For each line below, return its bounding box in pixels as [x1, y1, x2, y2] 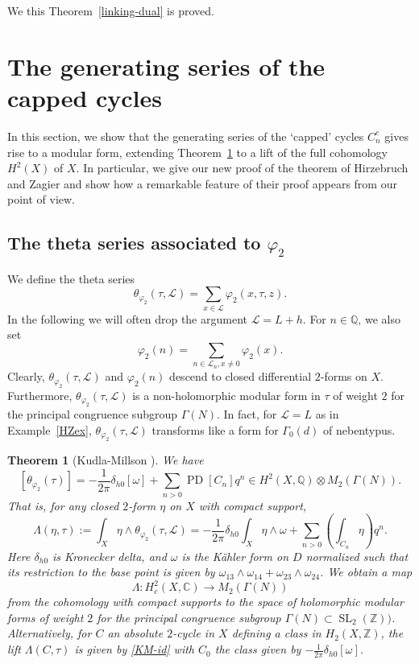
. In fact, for [217, 406, 277, 423]
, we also [358, 310, 400, 327]
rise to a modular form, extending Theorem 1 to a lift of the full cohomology [7, 143, 388, 160]
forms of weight [7, 608, 84, 625]
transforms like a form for [151, 421, 279, 438]
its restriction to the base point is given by [7, 563, 215, 580]
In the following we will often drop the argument [7, 310, 247, 327]
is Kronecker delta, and [52, 547, 167, 564]
